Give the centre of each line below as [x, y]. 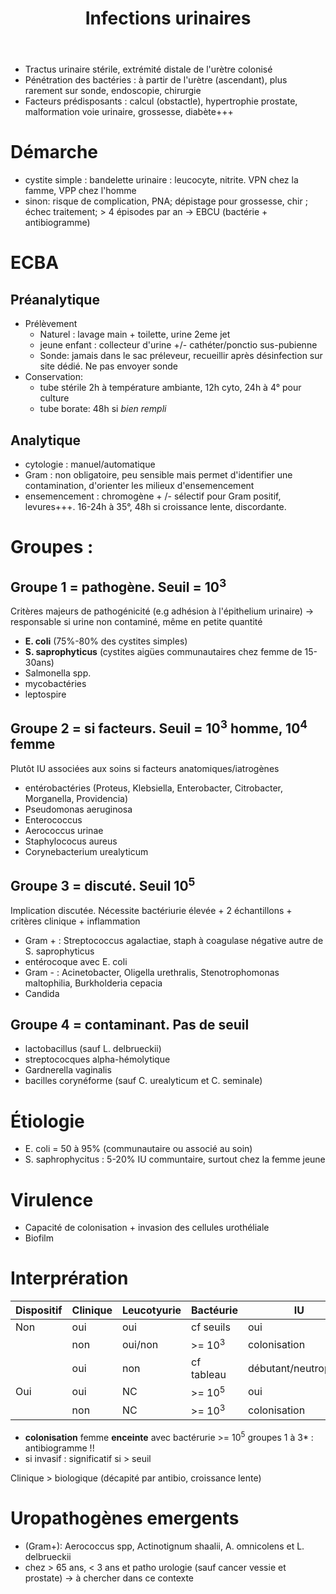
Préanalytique [55, 299]
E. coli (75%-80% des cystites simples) [106, 641]
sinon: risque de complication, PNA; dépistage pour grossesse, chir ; [166, 201]
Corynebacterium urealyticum [86, 851]
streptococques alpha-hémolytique [97, 1059]
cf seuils [211, 1327]
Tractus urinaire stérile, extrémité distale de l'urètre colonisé [148, 69]
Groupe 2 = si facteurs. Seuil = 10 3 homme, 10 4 [159, 727]
